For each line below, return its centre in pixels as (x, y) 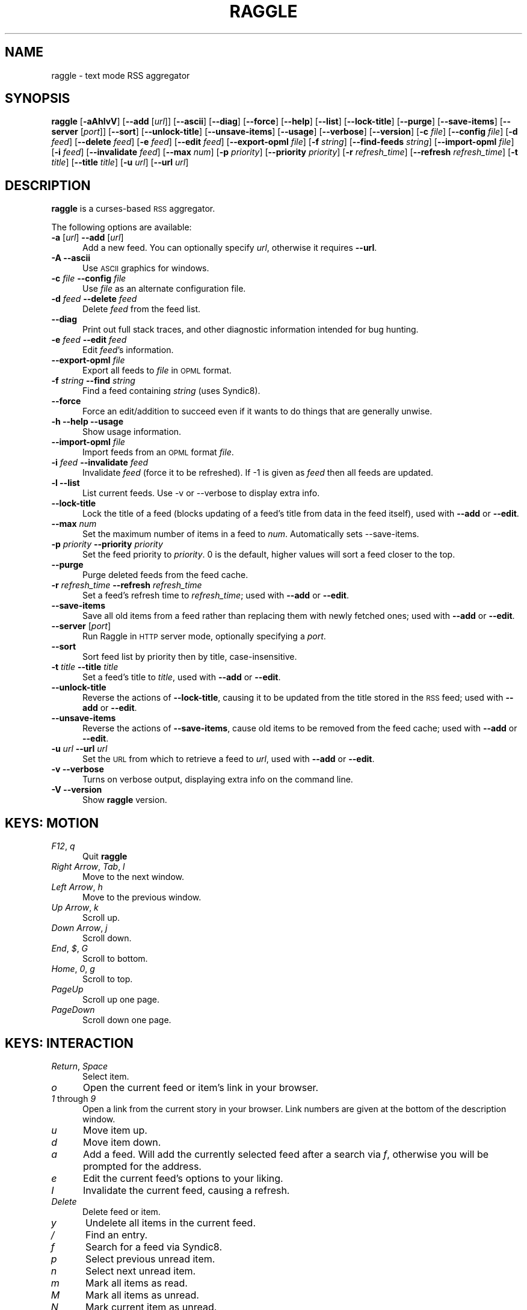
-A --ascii (71, 258)
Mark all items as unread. (142, 1295)
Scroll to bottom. (115, 959)
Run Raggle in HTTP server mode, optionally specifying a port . (204, 636)
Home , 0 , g (73, 969)
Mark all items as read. (136, 1283)
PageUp (67, 989)
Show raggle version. (125, 800)
